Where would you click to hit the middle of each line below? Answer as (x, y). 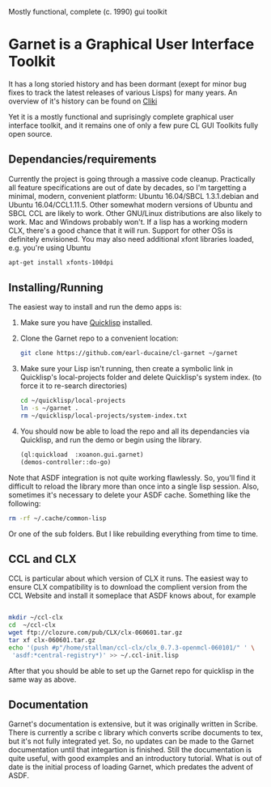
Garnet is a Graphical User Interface (131, 44)
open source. (30, 133)
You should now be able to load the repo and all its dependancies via (135, 431)
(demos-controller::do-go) (66, 462)
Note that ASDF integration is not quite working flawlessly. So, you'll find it (132, 477)
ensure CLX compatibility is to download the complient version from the (128, 587)
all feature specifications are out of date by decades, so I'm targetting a (127, 187)
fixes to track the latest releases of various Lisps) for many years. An (123, 92)
